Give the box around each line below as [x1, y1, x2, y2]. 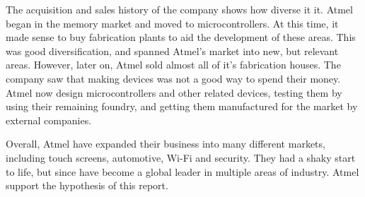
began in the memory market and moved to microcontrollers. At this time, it [6, 16, 339, 30]
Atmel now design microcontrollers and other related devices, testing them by [6, 85, 342, 100]
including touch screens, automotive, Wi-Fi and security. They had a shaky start [6, 150, 356, 165]
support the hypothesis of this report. [6, 178, 168, 193]
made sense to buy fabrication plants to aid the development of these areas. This [6, 30, 356, 44]
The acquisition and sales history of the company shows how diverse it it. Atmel [6, 2, 353, 16]
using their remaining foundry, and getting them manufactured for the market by [6, 99, 358, 114]
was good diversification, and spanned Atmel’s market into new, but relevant [6, 43, 339, 58]
